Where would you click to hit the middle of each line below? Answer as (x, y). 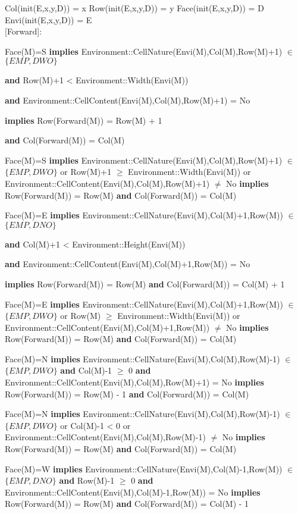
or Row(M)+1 (86, 172)
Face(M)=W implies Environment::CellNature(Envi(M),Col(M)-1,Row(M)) (144, 468)
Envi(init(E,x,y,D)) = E (48, 19)
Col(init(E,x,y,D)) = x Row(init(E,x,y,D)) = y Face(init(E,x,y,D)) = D (134, 8)
